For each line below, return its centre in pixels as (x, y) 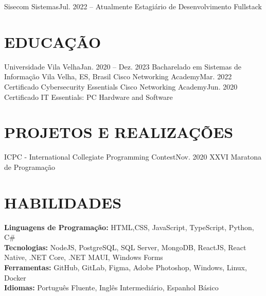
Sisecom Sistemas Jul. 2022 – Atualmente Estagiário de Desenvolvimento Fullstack (133, 6)
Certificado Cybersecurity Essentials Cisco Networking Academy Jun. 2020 (121, 86)
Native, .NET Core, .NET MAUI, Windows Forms (84, 257)
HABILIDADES (63, 202)
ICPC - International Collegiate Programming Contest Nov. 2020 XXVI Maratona (133, 157)
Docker (15, 277)
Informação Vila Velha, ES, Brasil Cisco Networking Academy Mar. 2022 (118, 76)
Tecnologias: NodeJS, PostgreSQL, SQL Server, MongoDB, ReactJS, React (125, 247)
